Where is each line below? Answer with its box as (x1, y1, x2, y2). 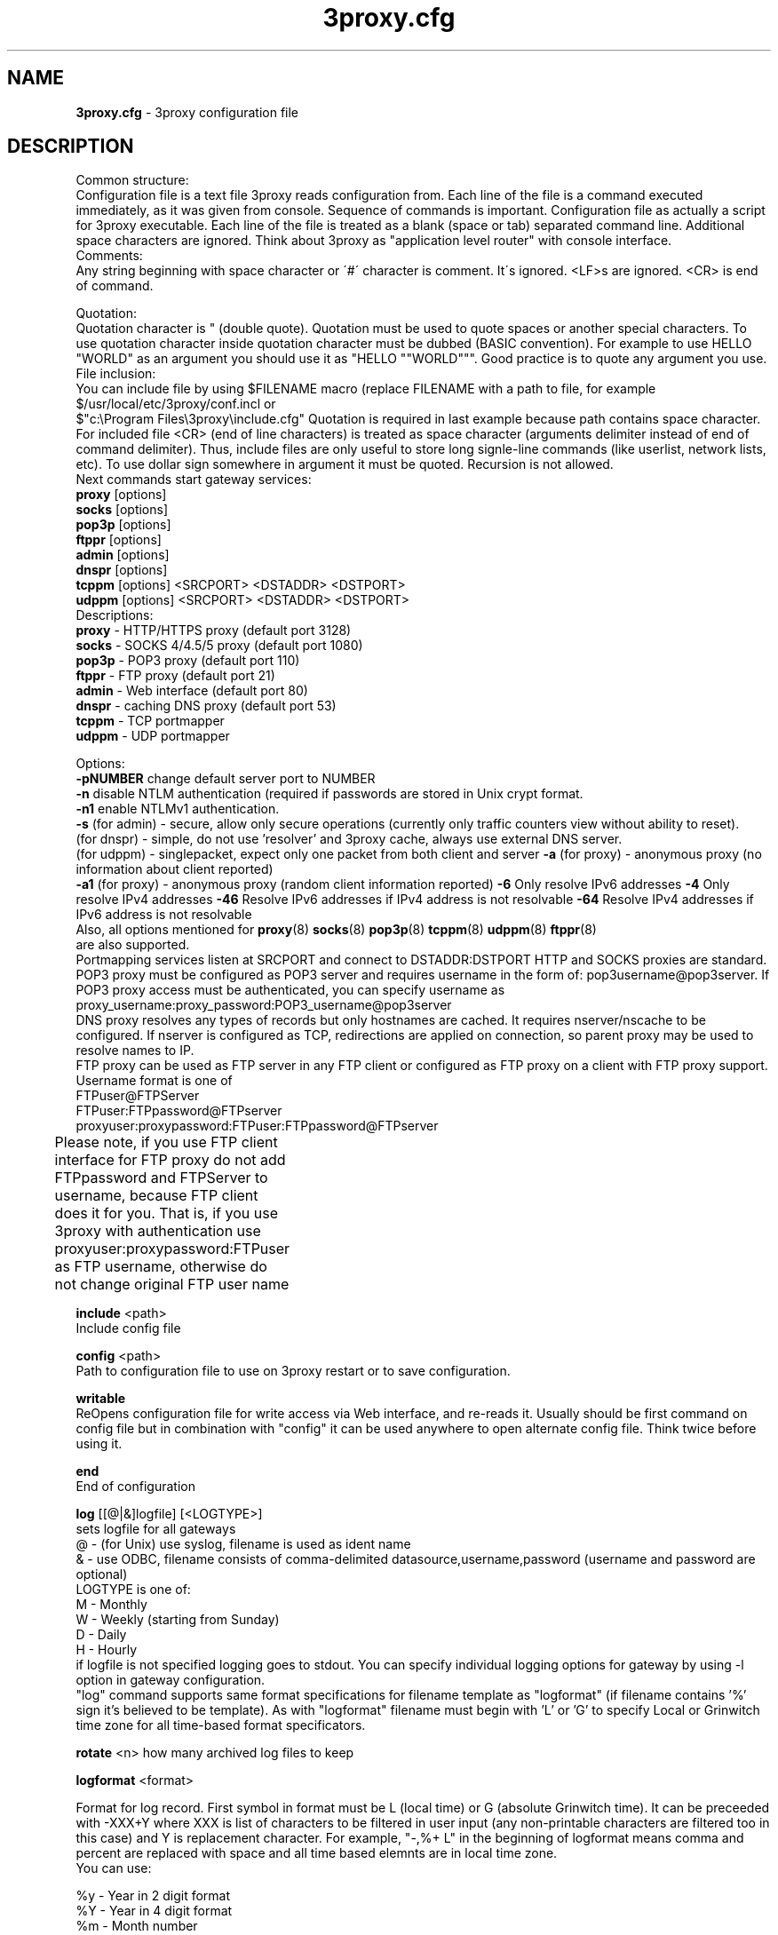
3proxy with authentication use (54, 1222, 261, 1241)
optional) (75, 1566, 128, 1582)
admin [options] (75, 547, 170, 563)
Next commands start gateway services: (75, 472, 312, 488)
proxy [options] (75, 487, 167, 503)
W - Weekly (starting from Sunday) (75, 1612, 280, 1628)
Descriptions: (75, 607, 154, 623)
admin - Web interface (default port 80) (75, 683, 308, 699)
